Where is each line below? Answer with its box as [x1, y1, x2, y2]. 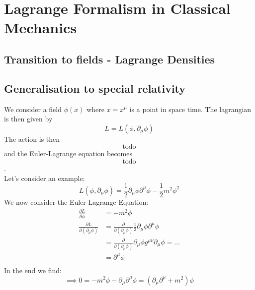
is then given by [4, 114, 53, 124]
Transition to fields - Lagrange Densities [4, 51, 215, 66]
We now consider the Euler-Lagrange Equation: [4, 197, 149, 207]
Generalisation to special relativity [4, 80, 186, 96]
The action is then [4, 133, 60, 144]
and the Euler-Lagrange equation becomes [4, 148, 132, 159]
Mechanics [4, 17, 77, 38]
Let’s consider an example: [4, 173, 85, 183]
